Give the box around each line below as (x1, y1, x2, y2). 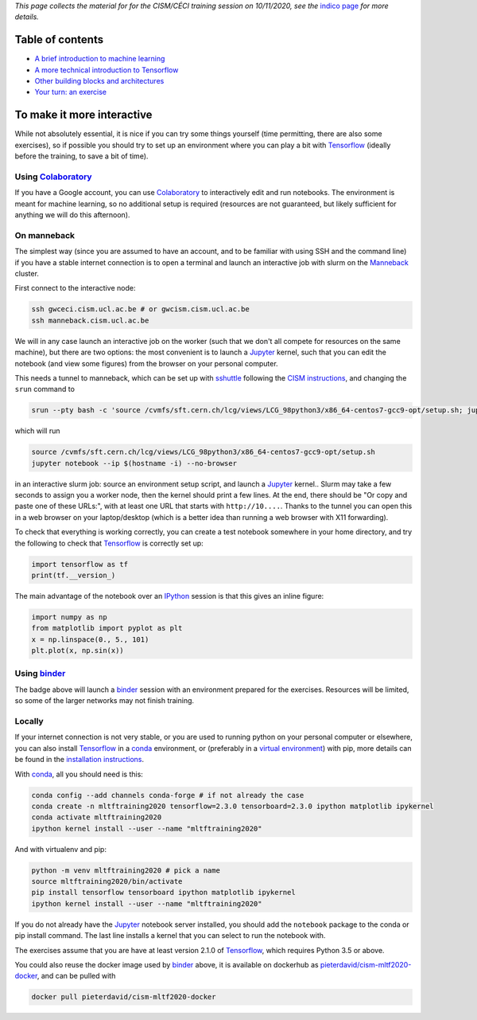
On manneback (14, 229, 76, 240)
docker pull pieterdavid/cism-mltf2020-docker (31, 992, 216, 1002)
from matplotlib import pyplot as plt (31, 623, 183, 633)
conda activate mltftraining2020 (31, 813, 162, 822)
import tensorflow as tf (31, 560, 129, 569)
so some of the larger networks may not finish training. (14, 696, 195, 705)
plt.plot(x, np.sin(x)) (31, 646, 125, 655)
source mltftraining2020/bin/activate (31, 877, 183, 886)
